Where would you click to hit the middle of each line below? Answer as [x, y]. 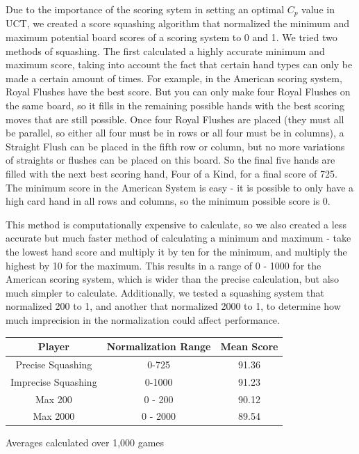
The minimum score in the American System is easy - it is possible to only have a [180, 187]
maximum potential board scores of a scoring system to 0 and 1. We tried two [172, 37]
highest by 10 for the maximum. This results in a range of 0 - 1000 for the [164, 265]
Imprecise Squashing [54, 381]
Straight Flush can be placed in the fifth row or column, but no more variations [175, 146]
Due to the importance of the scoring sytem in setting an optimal [145, 9]
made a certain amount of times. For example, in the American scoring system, [174, 78]
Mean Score [249, 346]
